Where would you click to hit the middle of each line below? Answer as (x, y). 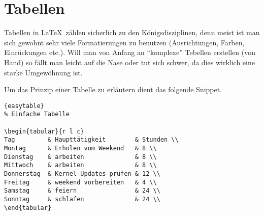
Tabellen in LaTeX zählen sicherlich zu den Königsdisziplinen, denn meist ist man (132, 32)
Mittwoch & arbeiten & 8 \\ (80, 165)
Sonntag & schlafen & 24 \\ (82, 199)
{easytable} (24, 106)
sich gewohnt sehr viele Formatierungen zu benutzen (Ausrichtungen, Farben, (124, 42)
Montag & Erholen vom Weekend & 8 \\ (80, 148)
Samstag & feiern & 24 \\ (82, 191)
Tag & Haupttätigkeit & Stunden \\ (91, 140)
